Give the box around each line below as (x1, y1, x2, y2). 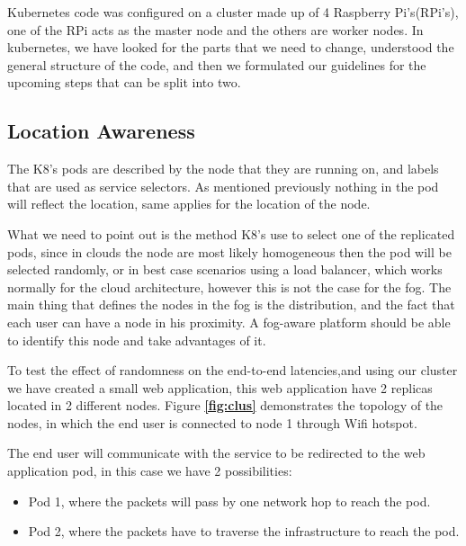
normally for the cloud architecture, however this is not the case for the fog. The (7, 277, 452, 296)
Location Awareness (7, 117, 195, 145)
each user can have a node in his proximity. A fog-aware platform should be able (7, 312, 451, 331)
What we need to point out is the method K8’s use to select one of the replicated (7, 224, 455, 243)
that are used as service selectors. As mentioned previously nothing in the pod (7, 176, 439, 195)
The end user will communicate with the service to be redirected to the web (7, 443, 426, 462)
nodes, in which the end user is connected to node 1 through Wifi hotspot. (7, 413, 417, 432)
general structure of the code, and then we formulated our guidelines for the (7, 55, 426, 74)
